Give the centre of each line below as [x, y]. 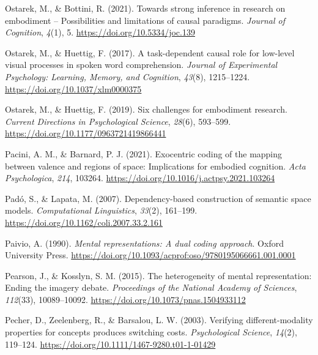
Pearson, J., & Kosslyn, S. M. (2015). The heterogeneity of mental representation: [158, 275]
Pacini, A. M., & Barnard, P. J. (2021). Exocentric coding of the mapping [144, 153]
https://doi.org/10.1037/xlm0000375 [73, 88]
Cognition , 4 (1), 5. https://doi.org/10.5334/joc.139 [100, 32]
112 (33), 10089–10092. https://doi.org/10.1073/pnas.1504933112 [125, 299]
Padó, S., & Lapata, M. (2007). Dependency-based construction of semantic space [158, 198]
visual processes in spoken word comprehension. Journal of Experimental [141, 65]
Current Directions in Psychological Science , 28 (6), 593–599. [118, 121]
